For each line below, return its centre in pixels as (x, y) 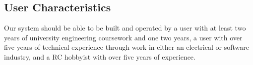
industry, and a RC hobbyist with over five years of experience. (100, 56)
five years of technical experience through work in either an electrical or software (126, 47)
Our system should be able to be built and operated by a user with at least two (125, 28)
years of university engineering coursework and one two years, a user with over (123, 37)
